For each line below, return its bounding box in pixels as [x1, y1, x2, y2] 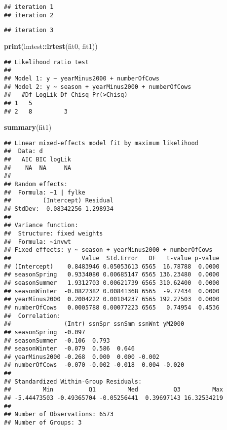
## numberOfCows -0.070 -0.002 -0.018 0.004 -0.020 [4, 361, 185, 369]
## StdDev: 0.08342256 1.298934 [4, 205, 113, 212]
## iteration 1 [4, 3, 54, 10]
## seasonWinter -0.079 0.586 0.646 [4, 345, 135, 352]
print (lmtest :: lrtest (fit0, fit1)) [4, 40, 98, 51]
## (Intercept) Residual [4, 197, 113, 204]
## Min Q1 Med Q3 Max [4, 386, 223, 393]
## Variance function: [4, 222, 78, 229]
